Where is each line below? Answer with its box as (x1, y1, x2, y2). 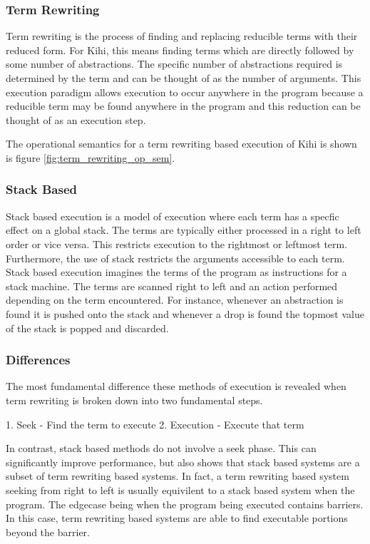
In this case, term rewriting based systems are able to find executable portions (6, 510, 348, 525)
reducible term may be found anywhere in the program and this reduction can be (6, 98, 361, 113)
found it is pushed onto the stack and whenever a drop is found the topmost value (6, 306, 364, 321)
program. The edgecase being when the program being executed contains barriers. (6, 496, 364, 511)
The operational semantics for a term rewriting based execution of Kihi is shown (6, 136, 357, 151)
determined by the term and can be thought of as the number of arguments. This (6, 71, 361, 85)
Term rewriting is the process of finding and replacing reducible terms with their (6, 29, 358, 43)
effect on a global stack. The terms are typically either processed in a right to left (6, 222, 361, 237)
